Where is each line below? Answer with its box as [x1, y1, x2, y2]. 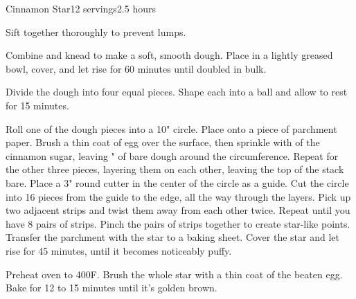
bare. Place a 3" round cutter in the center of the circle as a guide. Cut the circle [6, 175, 349, 190]
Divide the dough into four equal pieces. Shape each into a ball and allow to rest [6, 84, 348, 99]
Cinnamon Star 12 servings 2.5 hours [6, 1, 157, 15]
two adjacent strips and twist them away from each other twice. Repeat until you [6, 203, 350, 217]
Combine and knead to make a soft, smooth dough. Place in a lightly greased [6, 48, 333, 62]
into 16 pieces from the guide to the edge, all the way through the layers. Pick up [6, 189, 351, 203]
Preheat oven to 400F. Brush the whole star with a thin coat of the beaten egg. [6, 266, 343, 281]
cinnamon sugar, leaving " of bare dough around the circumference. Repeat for [6, 148, 339, 163]
